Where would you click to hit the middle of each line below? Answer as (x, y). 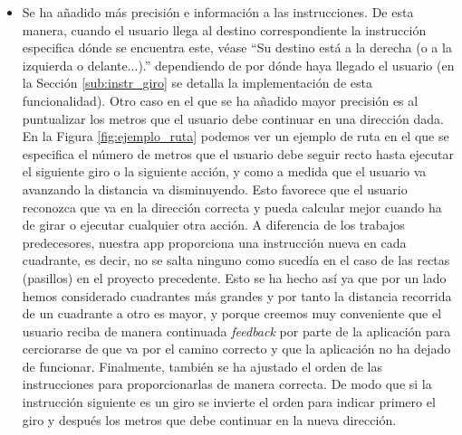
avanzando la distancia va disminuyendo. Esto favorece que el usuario (215, 189)
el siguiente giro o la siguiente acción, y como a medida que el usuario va (224, 171)
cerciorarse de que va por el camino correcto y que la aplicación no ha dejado (236, 349)
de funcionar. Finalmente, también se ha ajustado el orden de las (202, 366)
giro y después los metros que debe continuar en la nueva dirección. (209, 419)
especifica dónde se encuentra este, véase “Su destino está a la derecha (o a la (237, 47)
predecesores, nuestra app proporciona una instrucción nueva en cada (214, 242)
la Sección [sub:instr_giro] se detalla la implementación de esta (197, 83)
